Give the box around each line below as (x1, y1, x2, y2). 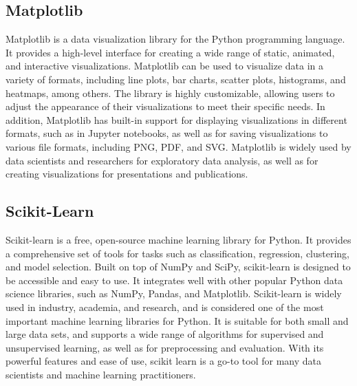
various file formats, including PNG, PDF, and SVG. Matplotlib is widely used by (6, 139, 351, 153)
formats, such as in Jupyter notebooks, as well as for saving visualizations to (6, 126, 328, 140)
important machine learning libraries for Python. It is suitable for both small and (6, 313, 349, 328)
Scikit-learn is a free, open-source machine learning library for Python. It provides (6, 232, 351, 246)
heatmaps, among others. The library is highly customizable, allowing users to (6, 85, 335, 100)
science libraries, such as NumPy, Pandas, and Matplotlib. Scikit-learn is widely (6, 286, 342, 301)
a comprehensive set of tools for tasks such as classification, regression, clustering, (6, 246, 350, 260)
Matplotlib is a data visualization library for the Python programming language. (6, 32, 345, 46)
